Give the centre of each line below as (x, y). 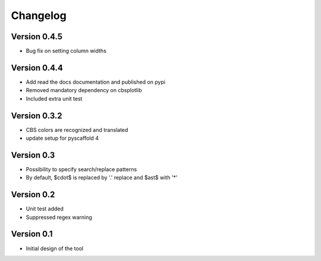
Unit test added (45, 209)
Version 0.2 (33, 195)
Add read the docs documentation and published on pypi (96, 82)
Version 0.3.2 (37, 116)
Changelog (39, 15)
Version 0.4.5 (37, 37)
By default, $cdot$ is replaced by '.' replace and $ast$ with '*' (102, 178)
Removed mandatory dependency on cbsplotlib (84, 90)
